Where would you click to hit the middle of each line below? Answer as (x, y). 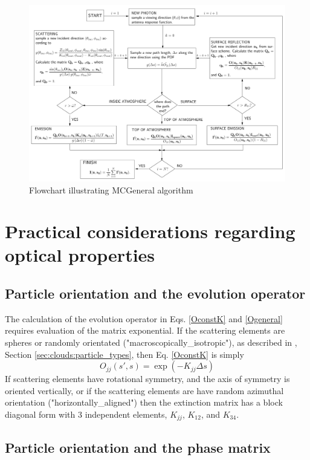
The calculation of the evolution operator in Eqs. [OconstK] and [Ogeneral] (144, 318)
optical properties (80, 255)
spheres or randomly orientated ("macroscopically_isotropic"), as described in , (151, 342)
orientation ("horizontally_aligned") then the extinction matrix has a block (144, 402)
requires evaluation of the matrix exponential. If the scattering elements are (145, 330)
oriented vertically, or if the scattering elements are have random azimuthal (144, 390)
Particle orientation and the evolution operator (155, 293)
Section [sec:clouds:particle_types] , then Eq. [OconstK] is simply (124, 354)
